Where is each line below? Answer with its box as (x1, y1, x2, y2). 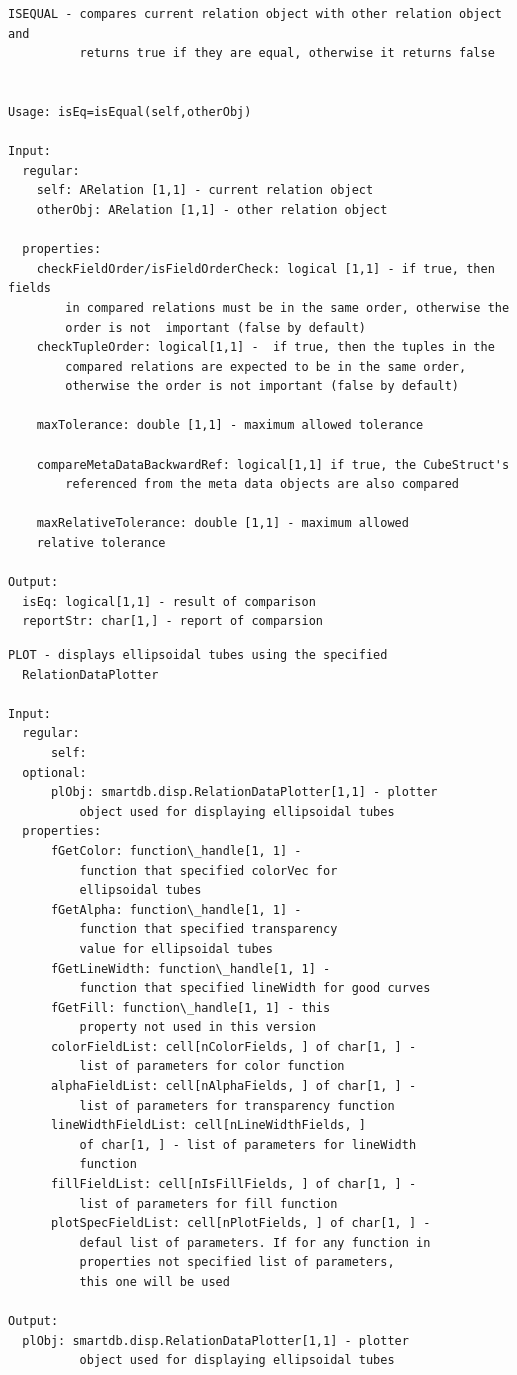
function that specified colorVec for (79, 863, 338, 878)
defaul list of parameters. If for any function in (79, 1235, 431, 1250)
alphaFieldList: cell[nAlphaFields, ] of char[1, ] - (50, 1079, 417, 1094)
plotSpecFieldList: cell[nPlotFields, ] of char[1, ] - (50, 1216, 431, 1231)
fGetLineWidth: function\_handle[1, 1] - (50, 961, 331, 976)
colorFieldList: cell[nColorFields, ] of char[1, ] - (50, 1039, 417, 1054)
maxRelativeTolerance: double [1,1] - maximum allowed (36, 516, 409, 531)
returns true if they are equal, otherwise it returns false (79, 46, 495, 61)
